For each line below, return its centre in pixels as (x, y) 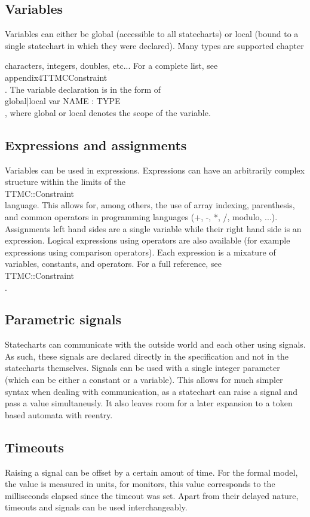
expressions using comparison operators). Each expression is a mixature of (140, 252)
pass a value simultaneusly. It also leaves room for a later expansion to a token (149, 403)
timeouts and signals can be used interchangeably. (96, 507)
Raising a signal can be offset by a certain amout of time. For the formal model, (151, 472)
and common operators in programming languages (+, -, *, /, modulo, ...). (141, 216)
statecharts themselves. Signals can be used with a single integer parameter (142, 368)
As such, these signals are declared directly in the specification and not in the (147, 356)
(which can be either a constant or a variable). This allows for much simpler (144, 380)
